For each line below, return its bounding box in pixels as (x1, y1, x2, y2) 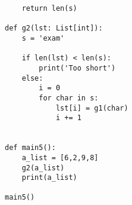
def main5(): (5, 143, 56, 152)
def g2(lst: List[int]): (5, 24, 103, 33)
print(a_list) (21, 173, 77, 182)
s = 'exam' (21, 33, 65, 42)
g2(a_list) (21, 163, 65, 172)
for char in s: (39, 93, 99, 102)
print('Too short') (39, 63, 116, 72)
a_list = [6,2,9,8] (21, 153, 99, 162)
